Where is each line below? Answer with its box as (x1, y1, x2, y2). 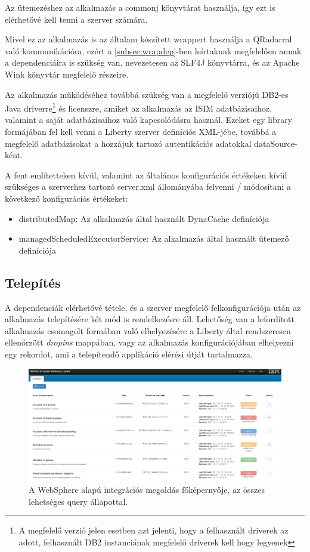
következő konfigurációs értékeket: (5, 192, 128, 204)
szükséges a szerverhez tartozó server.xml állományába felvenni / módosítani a (5, 180, 292, 193)
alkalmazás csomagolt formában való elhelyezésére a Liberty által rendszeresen (5, 324, 291, 337)
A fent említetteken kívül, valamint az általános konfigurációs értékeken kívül (5, 168, 287, 181)
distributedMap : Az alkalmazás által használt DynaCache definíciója (18, 212, 269, 224)
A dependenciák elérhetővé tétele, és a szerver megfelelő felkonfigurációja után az (5, 301, 301, 313)
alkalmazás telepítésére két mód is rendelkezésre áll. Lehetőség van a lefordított (5, 313, 294, 325)
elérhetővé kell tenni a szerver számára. (5, 13, 148, 25)
